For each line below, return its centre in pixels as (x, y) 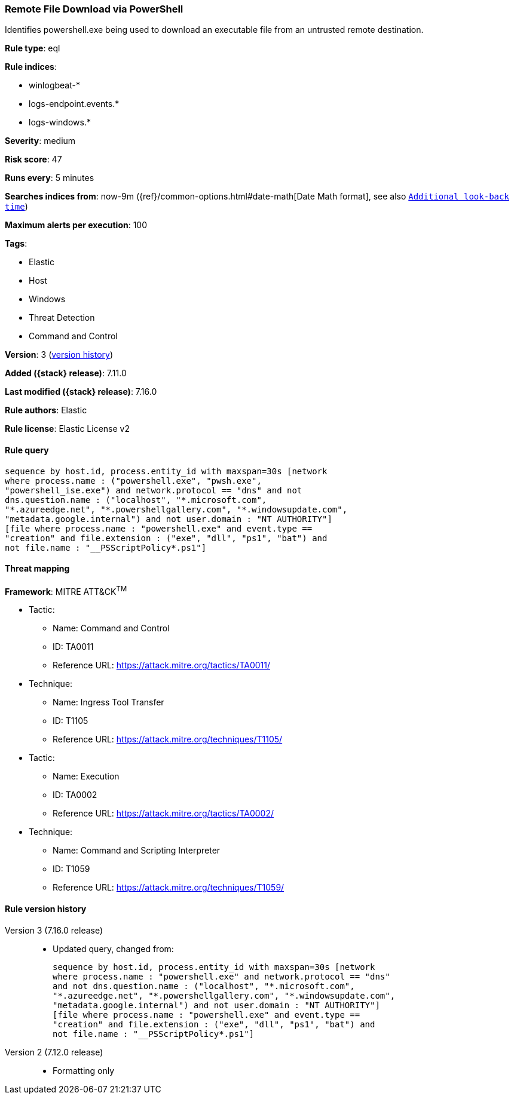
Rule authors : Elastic (46, 410)
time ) (16, 207)
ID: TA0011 (73, 647)
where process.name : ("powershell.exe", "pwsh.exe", (133, 481)
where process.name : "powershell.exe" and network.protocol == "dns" (221, 976)
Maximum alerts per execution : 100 (76, 225)
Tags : (16, 244)
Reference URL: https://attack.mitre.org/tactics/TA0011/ (162, 665)
